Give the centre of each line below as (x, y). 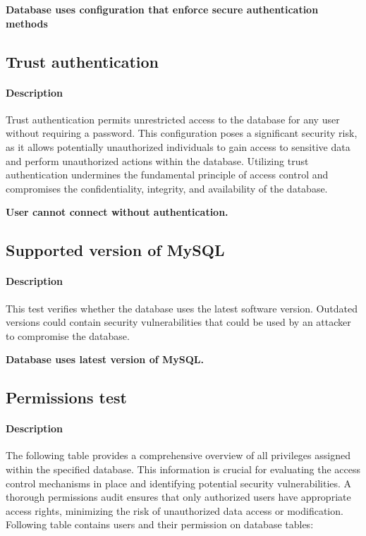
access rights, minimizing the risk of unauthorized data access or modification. (175, 510)
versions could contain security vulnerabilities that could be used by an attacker (178, 322)
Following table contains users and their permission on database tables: (160, 524)
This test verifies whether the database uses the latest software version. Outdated (182, 308)
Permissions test (66, 397)
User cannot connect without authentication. (117, 212)
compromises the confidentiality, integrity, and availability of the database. (167, 188)
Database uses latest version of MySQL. (105, 359)
